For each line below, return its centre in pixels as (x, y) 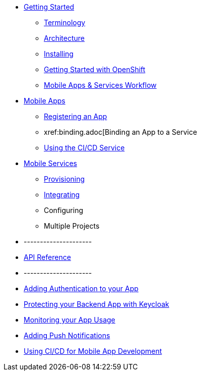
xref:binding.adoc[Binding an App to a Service (121, 132)
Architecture (64, 38)
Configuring (63, 210)
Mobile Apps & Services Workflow (100, 85)
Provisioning (64, 179)
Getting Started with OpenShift (95, 69)
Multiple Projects (72, 226)
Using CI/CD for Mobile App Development (93, 351)
